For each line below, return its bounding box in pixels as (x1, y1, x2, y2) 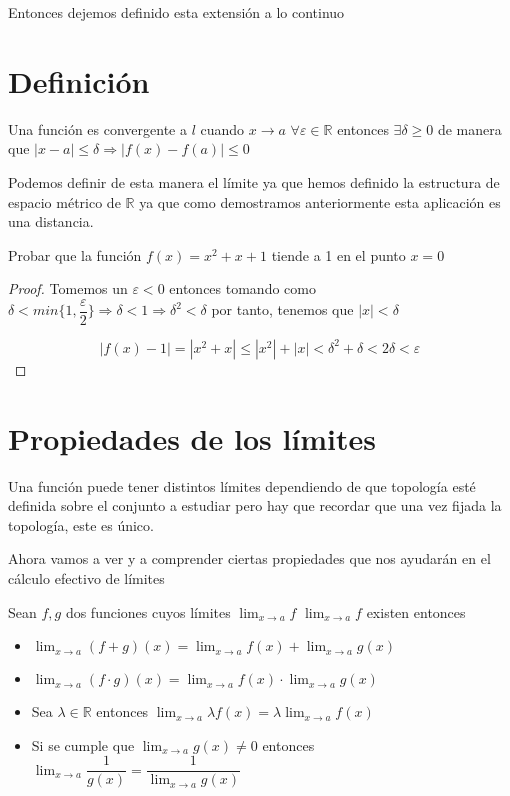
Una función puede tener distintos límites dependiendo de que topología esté (8, 475, 476, 496)
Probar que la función (8, 244, 142, 265)
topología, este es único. (8, 514, 154, 535)
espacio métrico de (8, 191, 121, 212)
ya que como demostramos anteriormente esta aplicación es (139, 191, 501, 212)
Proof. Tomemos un (8, 278, 128, 299)
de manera (437, 118, 502, 139)
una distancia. (8, 211, 94, 232)
